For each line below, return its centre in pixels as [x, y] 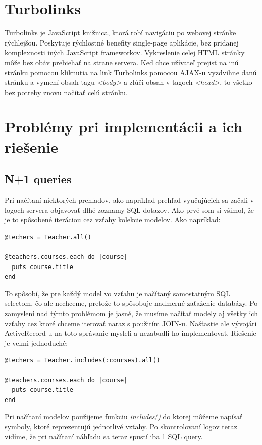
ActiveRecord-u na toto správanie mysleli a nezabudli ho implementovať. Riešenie [130, 333]
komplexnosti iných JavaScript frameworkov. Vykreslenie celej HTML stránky [125, 52]
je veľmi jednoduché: [36, 343]
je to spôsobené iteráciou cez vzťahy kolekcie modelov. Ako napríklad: [113, 220]
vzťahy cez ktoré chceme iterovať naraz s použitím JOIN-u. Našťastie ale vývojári [131, 323]
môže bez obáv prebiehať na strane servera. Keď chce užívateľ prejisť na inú [122, 62]
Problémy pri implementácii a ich [124, 127]
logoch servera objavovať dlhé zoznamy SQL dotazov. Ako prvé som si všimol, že [129, 210]
